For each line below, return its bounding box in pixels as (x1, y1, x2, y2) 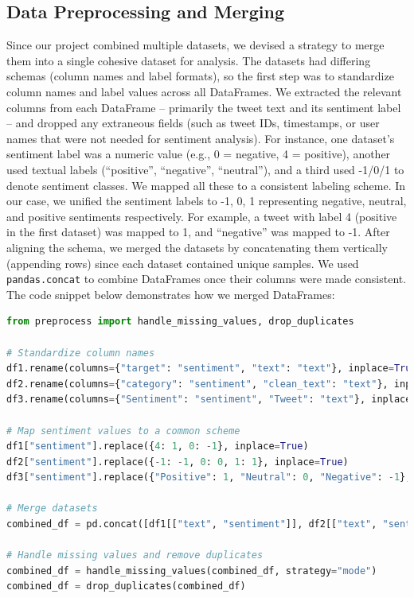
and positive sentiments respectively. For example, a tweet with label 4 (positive (6, 208, 397, 224)
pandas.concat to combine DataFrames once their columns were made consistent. (6, 270, 407, 287)
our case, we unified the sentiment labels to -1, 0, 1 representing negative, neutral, (6, 192, 407, 209)
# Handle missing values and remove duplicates (6, 549, 264, 561)
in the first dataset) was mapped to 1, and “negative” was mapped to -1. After (6, 223, 390, 240)
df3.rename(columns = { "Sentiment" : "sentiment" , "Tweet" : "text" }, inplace (6, 394, 412, 406)
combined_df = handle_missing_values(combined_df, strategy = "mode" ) (6, 565, 377, 577)
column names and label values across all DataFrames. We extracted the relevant (6, 83, 402, 99)
